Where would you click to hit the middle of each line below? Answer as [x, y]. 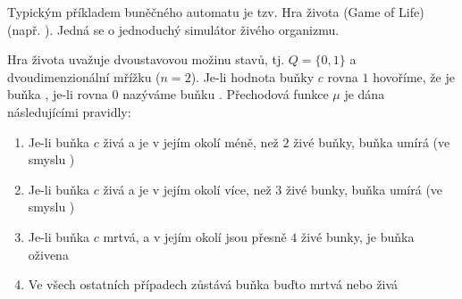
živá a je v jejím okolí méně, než [191, 141]
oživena [48, 254]
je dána [365, 94]
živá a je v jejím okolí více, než [187, 189]
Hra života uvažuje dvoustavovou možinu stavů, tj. [146, 59]
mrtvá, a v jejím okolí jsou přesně [195, 236]
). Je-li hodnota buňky [252, 76]
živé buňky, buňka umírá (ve [372, 141]
